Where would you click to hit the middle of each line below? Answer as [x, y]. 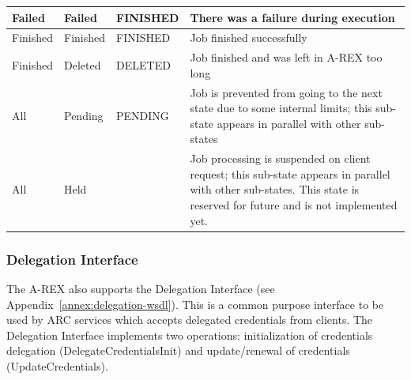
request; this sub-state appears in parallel [290, 173]
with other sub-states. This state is [275, 189]
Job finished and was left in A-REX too [286, 57]
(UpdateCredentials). [57, 365]
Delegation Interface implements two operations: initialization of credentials [190, 335]
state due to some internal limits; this [281, 108]
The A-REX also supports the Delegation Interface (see [141, 288]
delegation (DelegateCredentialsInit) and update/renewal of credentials [178, 350]
